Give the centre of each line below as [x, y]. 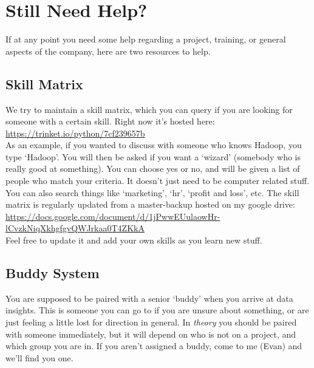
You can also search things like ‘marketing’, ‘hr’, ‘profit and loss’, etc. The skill [152, 192]
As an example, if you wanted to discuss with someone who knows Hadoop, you [154, 145]
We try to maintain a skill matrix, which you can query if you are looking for [149, 109]
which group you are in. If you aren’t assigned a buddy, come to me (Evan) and [154, 346]
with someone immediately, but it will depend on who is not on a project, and [151, 334]
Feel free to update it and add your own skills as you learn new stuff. [134, 240]
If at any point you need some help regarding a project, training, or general [146, 39]
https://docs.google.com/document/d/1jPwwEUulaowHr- [113, 216]
